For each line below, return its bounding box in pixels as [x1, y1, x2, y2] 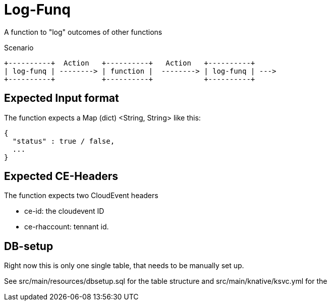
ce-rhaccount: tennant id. [24, 222, 109, 231]
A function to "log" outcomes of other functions [4, 27, 162, 36]
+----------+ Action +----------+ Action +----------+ [4, 58, 255, 67]
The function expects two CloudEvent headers [4, 191, 158, 200]
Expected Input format [4, 92, 119, 105]
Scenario [4, 43, 34, 52]
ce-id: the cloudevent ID [24, 207, 104, 216]
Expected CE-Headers [4, 170, 119, 183]
